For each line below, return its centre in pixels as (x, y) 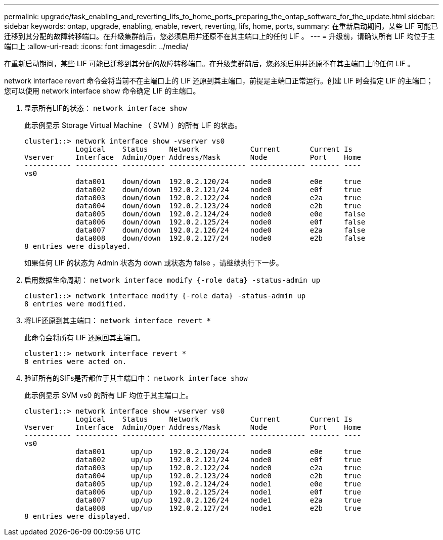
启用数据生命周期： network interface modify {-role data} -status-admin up (172, 280)
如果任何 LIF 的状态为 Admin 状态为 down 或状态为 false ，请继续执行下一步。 (154, 263)
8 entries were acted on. (76, 362)
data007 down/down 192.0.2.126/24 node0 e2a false (220, 230)
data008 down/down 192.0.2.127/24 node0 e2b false (220, 238)
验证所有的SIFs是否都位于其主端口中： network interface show (136, 378)
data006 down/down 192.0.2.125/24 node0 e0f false (220, 222)
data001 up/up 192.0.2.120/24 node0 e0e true (218, 452)
